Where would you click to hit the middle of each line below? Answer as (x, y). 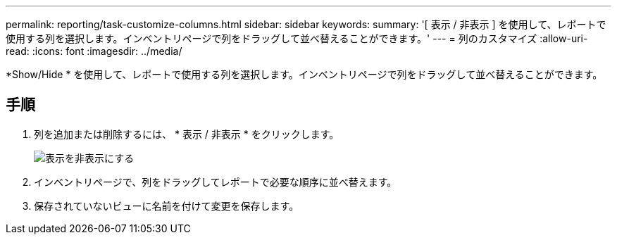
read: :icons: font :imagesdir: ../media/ (94, 51)
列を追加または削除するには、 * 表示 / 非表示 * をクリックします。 (187, 134)
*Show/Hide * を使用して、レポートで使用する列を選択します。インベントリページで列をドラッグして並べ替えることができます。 (304, 74)
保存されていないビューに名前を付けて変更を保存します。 (167, 206)
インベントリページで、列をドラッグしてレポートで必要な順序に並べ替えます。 (216, 182)
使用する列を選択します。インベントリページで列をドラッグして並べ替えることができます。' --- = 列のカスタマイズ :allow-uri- (297, 38)
